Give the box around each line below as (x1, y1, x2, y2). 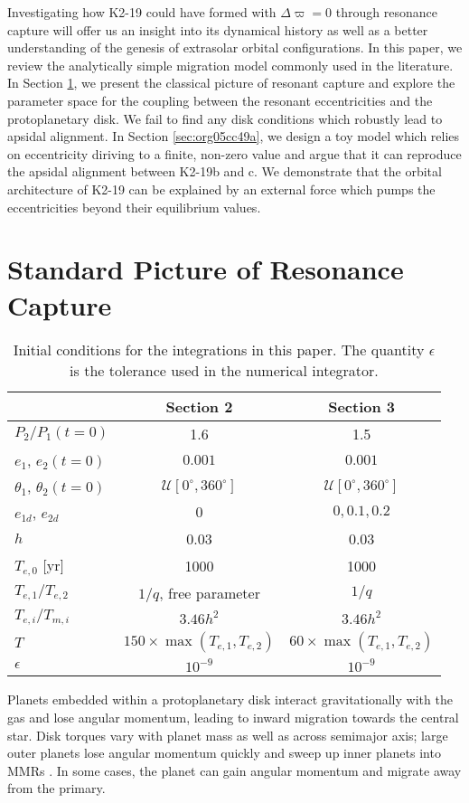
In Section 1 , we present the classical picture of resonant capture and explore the (7, 73, 455, 92)
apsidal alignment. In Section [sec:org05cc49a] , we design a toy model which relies (7, 127, 460, 146)
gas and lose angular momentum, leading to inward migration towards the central (7, 707, 459, 726)
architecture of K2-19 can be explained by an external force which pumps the (7, 179, 436, 198)
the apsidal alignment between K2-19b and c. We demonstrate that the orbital (7, 162, 442, 181)
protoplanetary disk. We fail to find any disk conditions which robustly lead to (7, 109, 443, 128)
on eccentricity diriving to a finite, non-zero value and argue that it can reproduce (7, 144, 462, 163)
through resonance (335, 3, 437, 21)
